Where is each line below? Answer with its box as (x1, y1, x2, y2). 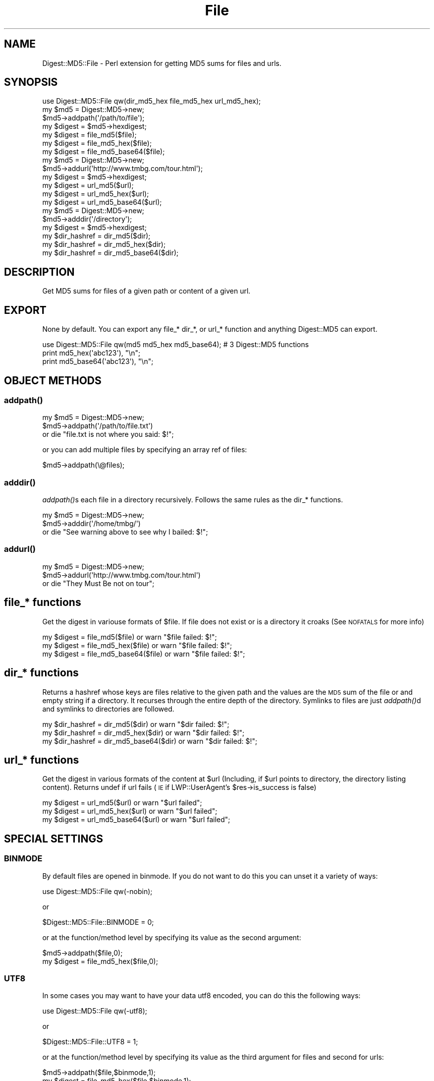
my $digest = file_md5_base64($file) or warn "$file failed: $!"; (42, 649, 245, 658)
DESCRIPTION (4, 265, 75, 278)
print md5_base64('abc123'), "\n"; (42, 357, 154, 366)
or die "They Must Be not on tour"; (42, 579, 155, 588)
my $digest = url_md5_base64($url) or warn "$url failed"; (42, 815, 230, 824)
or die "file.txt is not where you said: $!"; (42, 430, 174, 439)
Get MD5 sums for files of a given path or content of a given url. (42, 287, 251, 296)
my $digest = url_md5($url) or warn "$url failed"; (42, 798, 202, 807)
